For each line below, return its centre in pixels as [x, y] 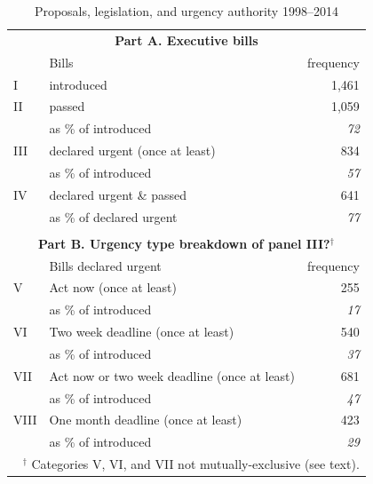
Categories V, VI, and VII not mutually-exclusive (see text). [195, 464]
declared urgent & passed [118, 194]
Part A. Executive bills [186, 40]
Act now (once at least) [113, 287]
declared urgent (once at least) [132, 151]
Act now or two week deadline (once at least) [172, 375]
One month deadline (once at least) [146, 420]
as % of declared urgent [113, 216]
